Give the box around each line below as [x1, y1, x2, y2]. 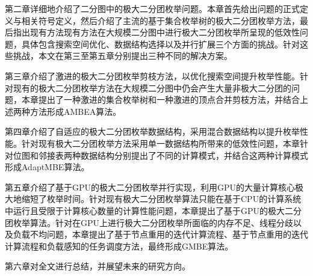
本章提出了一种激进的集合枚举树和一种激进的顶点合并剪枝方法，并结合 [21, 93, 300, 106]
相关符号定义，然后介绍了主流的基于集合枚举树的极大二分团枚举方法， [21, 14, 300, 26]
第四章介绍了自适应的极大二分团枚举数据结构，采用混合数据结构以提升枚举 [5, 125, 300, 138]
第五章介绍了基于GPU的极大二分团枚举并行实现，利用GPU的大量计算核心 [5, 180, 296, 193]
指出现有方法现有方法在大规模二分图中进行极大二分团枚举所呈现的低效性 [13, 26, 300, 38]
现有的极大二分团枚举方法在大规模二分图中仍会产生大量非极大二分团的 [13, 81, 291, 94]
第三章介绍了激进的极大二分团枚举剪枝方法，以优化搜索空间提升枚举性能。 [5, 69, 300, 82]
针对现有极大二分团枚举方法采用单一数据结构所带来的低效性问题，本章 [21, 136, 300, 149]
